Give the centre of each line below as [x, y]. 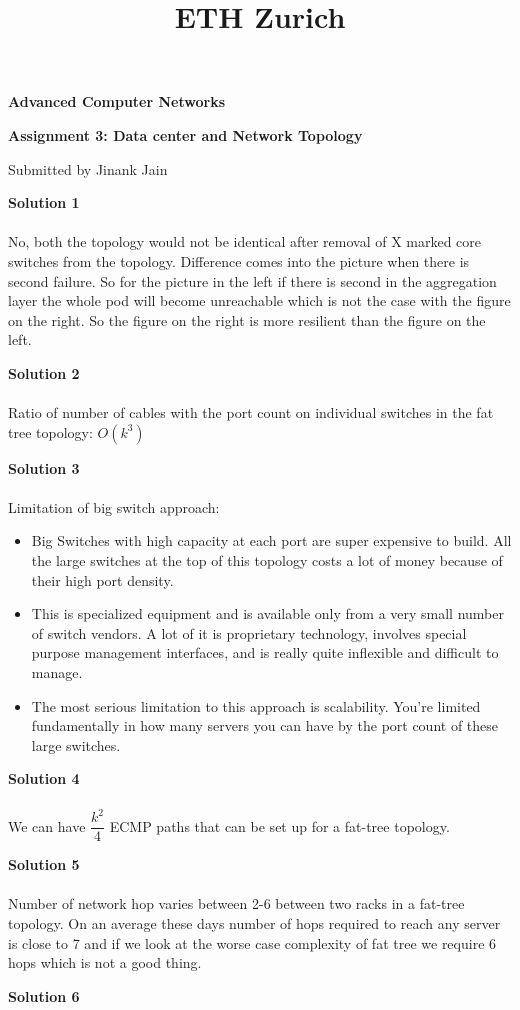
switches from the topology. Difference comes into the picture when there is [239, 260]
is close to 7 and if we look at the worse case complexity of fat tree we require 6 [252, 942]
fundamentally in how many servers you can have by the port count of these [265, 725]
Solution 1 [44, 202]
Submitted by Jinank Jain [88, 168]
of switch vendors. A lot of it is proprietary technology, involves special [249, 632]
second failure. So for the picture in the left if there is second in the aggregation [252, 280]
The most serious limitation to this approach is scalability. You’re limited [256, 705]
